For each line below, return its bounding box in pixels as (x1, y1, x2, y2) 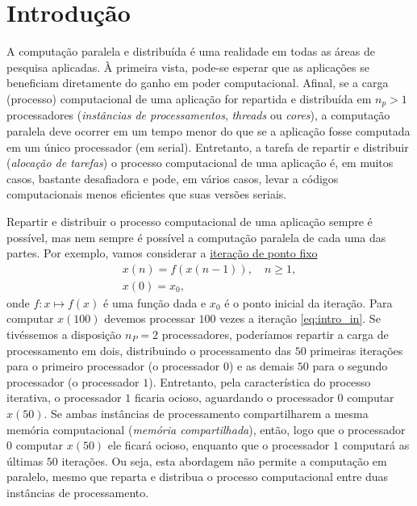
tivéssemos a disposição (6, 325, 122, 342)
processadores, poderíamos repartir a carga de (161, 325, 389, 342)
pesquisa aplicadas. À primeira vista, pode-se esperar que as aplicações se (6, 58, 369, 75)
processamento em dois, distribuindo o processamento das (6, 341, 291, 358)
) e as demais (228, 358, 294, 374)
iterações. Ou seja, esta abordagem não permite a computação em (61, 452, 387, 469)
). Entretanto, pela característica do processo (148, 373, 371, 390)
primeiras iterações (310, 341, 403, 358)
